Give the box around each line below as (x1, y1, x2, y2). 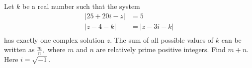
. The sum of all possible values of (110, 34, 214, 45)
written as (4, 44, 35, 55)
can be (221, 34, 242, 45)
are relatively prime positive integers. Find (96, 44, 226, 55)
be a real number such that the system (22, 1, 140, 11)
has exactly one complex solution (4, 34, 104, 45)
